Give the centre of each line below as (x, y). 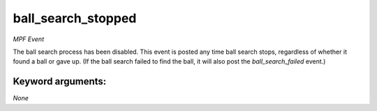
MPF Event (29, 39)
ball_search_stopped (75, 18)
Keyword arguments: (60, 81)
